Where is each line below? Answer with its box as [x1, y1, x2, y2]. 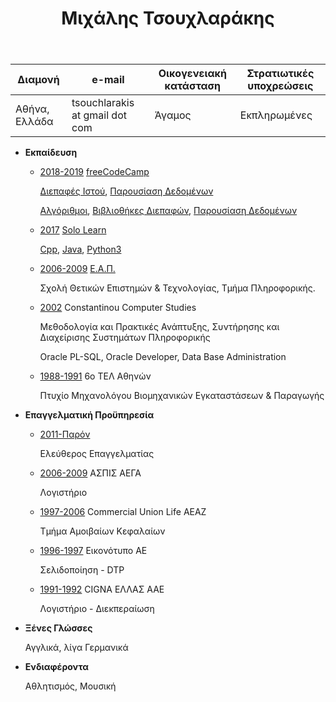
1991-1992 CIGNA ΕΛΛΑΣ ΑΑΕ [39, 583, 165, 596]
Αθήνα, [15, 102, 50, 116]
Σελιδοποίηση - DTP [39, 564, 125, 576]
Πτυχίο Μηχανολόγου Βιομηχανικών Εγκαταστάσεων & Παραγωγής [39, 390, 325, 402]
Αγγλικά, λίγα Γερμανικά [24, 642, 129, 654]
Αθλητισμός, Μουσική [24, 680, 117, 692]
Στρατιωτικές [246, 67, 315, 81]
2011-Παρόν [39, 428, 91, 441]
